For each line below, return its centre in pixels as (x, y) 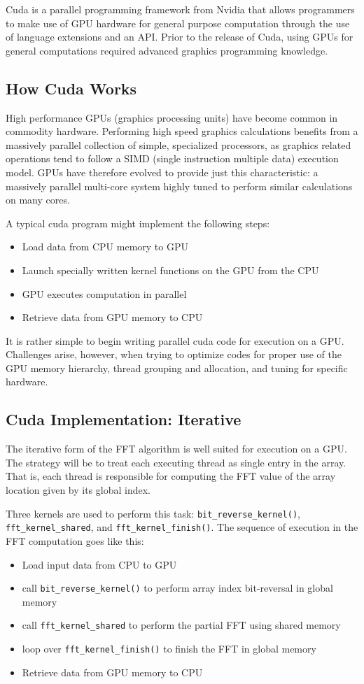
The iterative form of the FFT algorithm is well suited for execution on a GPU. (176, 449)
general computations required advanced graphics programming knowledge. (167, 50)
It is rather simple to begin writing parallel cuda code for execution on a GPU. (175, 340)
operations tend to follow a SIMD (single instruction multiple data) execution (172, 158)
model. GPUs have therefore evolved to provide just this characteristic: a (162, 172)
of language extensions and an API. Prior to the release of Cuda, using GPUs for (180, 37)
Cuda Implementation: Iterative (124, 419)
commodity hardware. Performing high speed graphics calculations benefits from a (182, 131)
